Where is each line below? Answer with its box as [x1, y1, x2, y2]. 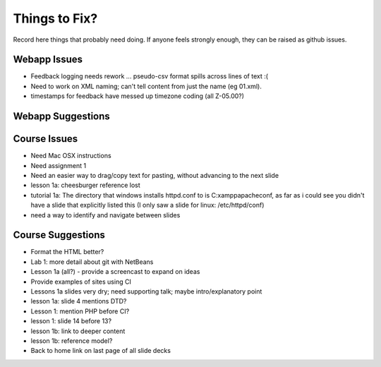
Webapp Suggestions [13, 110, 111, 123]
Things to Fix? [13, 11, 98, 26]
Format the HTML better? [30, 248, 104, 256]
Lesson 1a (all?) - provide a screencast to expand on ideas [30, 267, 200, 276]
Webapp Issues [13, 54, 83, 66]
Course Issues [13, 133, 78, 145]
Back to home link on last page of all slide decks [30, 347, 171, 355]
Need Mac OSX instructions [30, 152, 112, 160]
